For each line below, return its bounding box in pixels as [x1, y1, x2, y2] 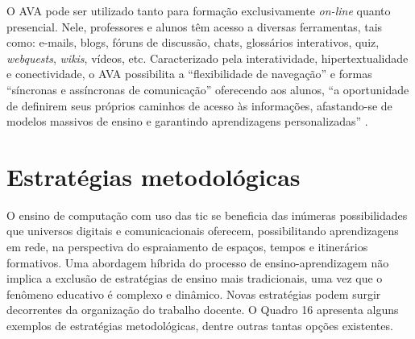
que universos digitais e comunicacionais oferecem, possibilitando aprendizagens [6, 222, 399, 239]
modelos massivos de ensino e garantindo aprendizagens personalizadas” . [6, 113, 368, 130]
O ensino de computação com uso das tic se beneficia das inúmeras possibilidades [6, 206, 408, 223]
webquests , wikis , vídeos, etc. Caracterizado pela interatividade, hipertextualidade [6, 49, 409, 66]
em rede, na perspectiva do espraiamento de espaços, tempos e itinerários [6, 238, 368, 255]
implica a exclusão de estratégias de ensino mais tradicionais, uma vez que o [6, 270, 383, 287]
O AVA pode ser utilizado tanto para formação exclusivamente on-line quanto [6, 2, 391, 19]
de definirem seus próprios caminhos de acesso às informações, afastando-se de [6, 97, 392, 114]
